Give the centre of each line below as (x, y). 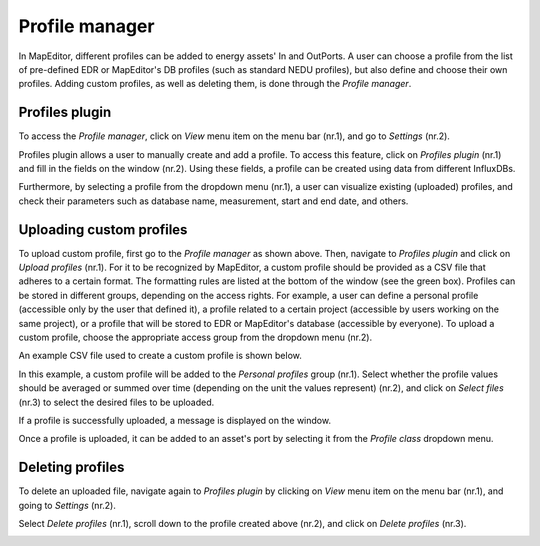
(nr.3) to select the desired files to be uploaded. (116, 402)
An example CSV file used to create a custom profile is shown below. (160, 356)
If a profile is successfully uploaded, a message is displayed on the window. (175, 420)
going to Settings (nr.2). (67, 505)
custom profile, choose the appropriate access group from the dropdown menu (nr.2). (195, 337)
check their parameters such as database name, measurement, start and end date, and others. (213, 201)
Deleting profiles (71, 467)
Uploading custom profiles (103, 229)
